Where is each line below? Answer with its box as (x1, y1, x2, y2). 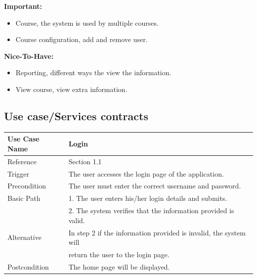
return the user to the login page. (68, 249, 170, 259)
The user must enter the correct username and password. (68, 181, 241, 191)
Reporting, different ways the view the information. (15, 67, 171, 78)
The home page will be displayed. (68, 261, 170, 272)
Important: (4, 1, 42, 11)
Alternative (7, 232, 42, 242)
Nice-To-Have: (4, 50, 54, 61)
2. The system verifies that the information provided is (68, 205, 234, 216)
